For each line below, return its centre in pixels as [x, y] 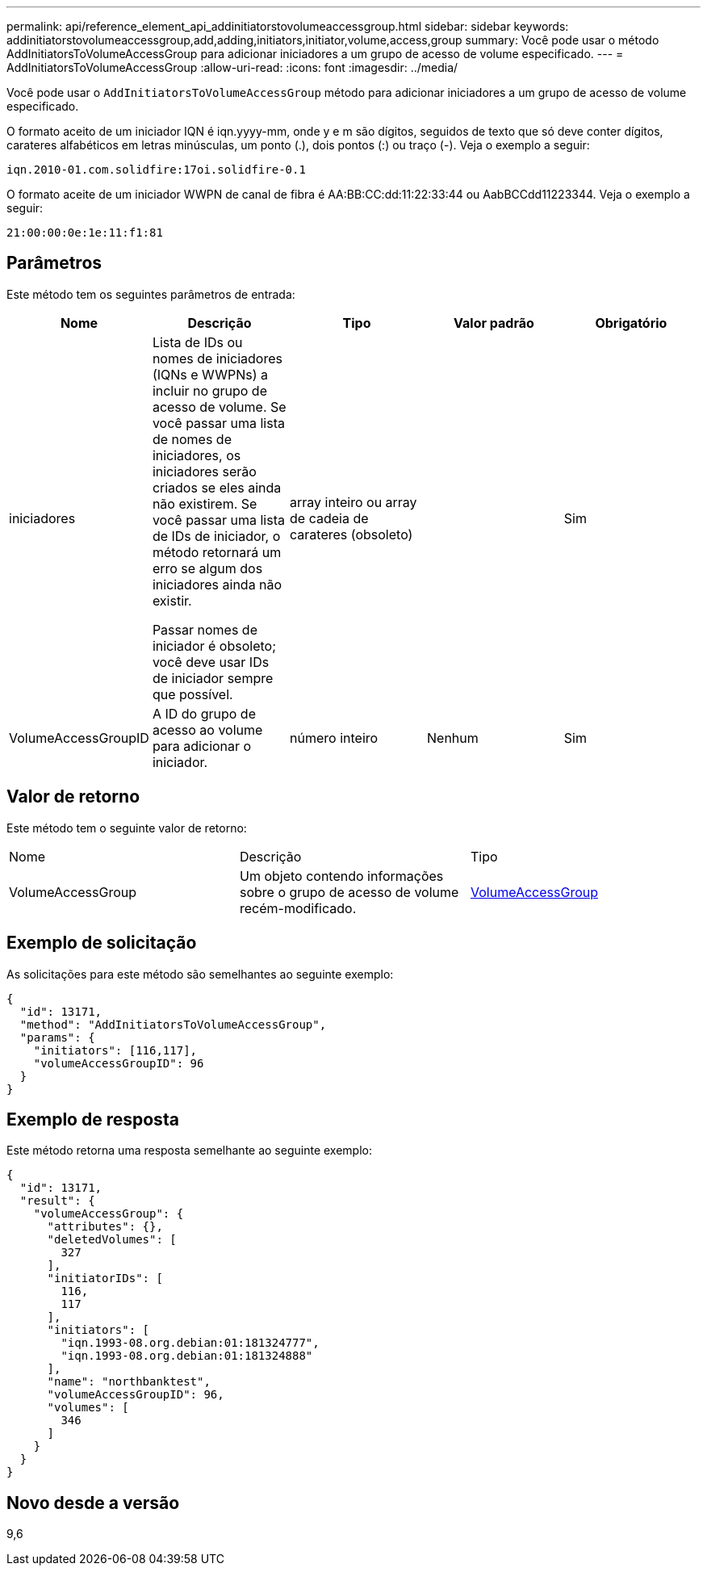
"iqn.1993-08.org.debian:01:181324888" [187, 1356]
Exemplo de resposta [93, 1119]
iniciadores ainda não [217, 584]
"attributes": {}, [105, 1227]
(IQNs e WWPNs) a [210, 374]
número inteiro [334, 738]
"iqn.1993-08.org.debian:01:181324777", [190, 1343]
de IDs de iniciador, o [216, 536]
